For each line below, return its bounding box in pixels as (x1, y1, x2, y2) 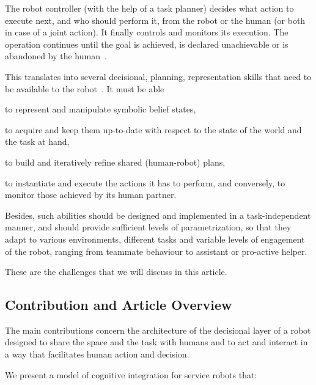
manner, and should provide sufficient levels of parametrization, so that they (5, 221, 292, 233)
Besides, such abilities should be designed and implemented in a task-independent (5, 208, 311, 221)
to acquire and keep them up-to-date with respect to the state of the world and (5, 123, 302, 136)
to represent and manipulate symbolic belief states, (5, 103, 196, 116)
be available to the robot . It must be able (5, 82, 164, 95)
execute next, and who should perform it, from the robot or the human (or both (5, 13, 306, 26)
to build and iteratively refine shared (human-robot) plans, (5, 155, 226, 168)
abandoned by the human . (5, 50, 107, 62)
